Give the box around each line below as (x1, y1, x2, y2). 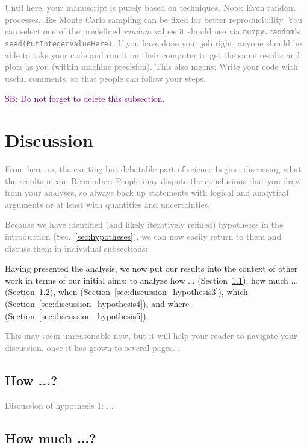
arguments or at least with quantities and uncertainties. (5, 198, 211, 210)
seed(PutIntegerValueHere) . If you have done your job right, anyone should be (5, 36, 302, 49)
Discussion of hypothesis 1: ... (5, 399, 114, 411)
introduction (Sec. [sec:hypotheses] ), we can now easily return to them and (5, 229, 282, 242)
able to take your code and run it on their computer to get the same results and (5, 48, 300, 61)
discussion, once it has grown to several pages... (5, 341, 180, 353)
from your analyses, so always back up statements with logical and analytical (5, 186, 289, 199)
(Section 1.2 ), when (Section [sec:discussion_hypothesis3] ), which (5, 285, 248, 298)
